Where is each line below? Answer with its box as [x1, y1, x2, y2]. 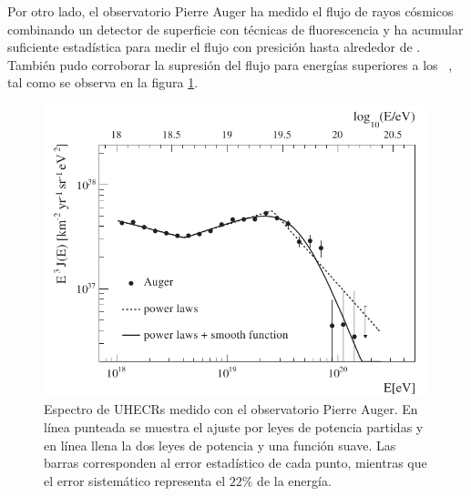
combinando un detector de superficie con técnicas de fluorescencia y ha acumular [7, 19, 464, 38]
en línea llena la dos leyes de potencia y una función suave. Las [44, 435, 396, 454]
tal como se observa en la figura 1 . [7, 73, 199, 92]
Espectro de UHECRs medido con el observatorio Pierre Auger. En [44, 400, 418, 419]
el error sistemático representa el [44, 471, 226, 490]
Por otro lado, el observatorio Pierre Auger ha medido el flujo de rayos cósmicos [7, 2, 454, 20]
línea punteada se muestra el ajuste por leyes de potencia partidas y [44, 418, 424, 436]
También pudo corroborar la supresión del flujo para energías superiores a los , [7, 55, 453, 74]
